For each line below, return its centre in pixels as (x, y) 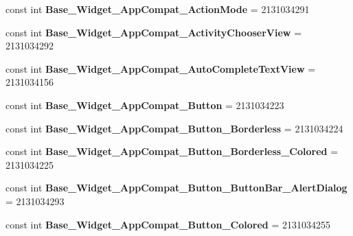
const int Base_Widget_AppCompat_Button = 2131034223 (145, 105)
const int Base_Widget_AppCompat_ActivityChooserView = (154, 32)
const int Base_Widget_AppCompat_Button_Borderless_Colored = (172, 151)
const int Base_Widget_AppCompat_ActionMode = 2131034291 (158, 9)
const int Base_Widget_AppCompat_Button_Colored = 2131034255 (168, 224)
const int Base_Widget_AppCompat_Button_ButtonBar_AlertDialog (176, 188)
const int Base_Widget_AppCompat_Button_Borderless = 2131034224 (174, 128)
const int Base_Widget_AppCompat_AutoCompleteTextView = (161, 68)
